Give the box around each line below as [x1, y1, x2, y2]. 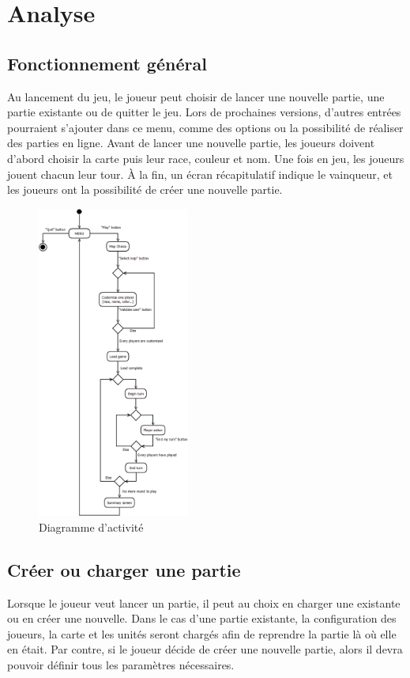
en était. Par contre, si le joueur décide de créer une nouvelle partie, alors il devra [7, 641, 403, 657]
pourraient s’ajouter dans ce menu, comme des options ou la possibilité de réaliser [7, 119, 404, 135]
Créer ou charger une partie [7, 557, 241, 581]
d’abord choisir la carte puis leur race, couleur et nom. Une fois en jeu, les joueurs [7, 150, 404, 166]
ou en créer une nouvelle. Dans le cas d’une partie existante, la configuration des [7, 610, 397, 627]
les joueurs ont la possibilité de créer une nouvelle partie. [7, 181, 283, 198]
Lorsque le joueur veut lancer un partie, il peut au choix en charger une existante [7, 594, 401, 611]
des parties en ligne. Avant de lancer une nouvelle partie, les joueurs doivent [7, 134, 375, 151]
